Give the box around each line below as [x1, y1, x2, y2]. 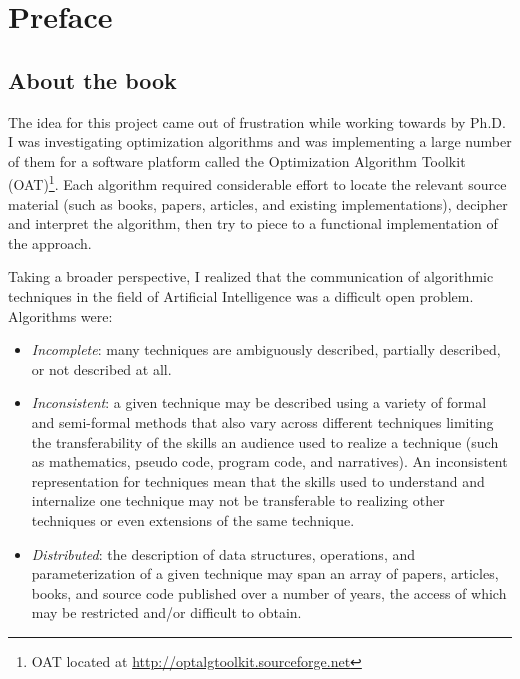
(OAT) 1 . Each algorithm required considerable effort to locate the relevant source [8, 171, 507, 195]
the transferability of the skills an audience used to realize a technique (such [31, 431, 499, 452]
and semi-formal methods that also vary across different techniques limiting [31, 411, 494, 432]
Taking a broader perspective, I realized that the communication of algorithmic [8, 266, 494, 287]
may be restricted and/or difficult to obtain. [31, 602, 302, 623]
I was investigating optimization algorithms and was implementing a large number [8, 131, 512, 152]
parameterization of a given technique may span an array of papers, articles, [31, 563, 499, 584]
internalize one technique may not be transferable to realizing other [31, 490, 445, 511]
